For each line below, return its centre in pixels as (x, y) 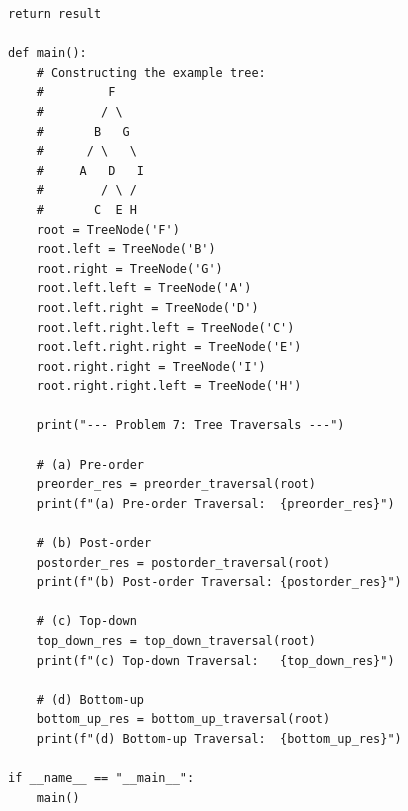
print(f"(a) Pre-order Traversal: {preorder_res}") (215, 503)
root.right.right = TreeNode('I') (151, 366)
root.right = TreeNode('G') (129, 268)
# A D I (90, 170)
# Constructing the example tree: (151, 72)
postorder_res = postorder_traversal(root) (183, 562)
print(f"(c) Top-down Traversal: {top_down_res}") (215, 660)
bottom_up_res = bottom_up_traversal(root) (183, 719)
